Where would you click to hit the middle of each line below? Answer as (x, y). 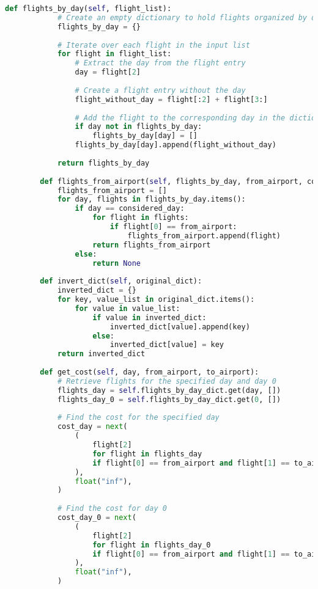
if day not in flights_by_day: (139, 127)
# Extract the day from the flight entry (160, 63)
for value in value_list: (128, 308)
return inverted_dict (101, 354)
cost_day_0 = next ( (97, 518)
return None (116, 263)
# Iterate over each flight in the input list (153, 45)
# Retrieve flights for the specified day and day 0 (167, 381)
